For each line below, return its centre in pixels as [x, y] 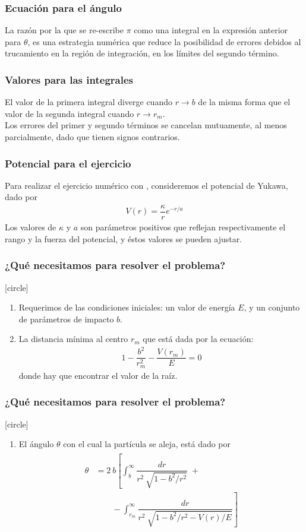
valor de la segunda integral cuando [70, 113]
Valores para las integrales [69, 79]
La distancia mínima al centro [73, 339]
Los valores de [31, 227]
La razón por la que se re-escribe [64, 30]
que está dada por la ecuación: [198, 339]
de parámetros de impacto [66, 319]
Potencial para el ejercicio [68, 163]
